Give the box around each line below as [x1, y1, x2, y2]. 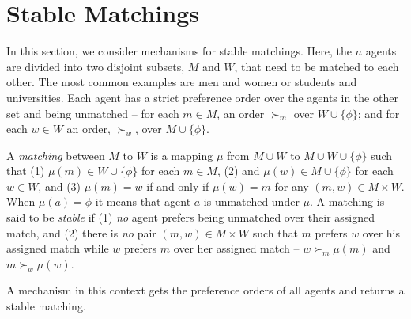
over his [362, 224, 401, 241]
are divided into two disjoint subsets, [6, 58, 185, 74]
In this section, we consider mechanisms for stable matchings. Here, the [6, 43, 352, 59]
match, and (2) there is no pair [6, 224, 156, 241]
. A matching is [310, 193, 385, 210]
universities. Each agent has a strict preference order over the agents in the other [6, 89, 398, 105]
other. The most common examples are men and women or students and [6, 74, 357, 90]
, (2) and [217, 162, 260, 179]
